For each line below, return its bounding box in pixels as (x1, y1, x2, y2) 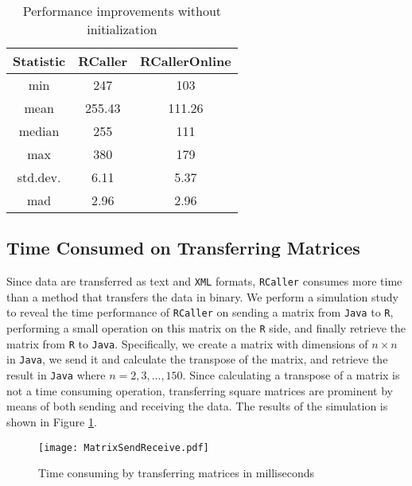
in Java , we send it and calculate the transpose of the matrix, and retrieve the (6, 351, 388, 367)
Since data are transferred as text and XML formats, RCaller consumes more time (6, 273, 402, 290)
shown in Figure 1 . (6, 413, 97, 430)
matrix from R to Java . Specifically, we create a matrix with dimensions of (6, 335, 368, 352)
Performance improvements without (22, 2, 222, 20)
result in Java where (6, 367, 106, 383)
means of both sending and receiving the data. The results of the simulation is (6, 398, 388, 414)
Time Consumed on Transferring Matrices (6, 235, 360, 260)
